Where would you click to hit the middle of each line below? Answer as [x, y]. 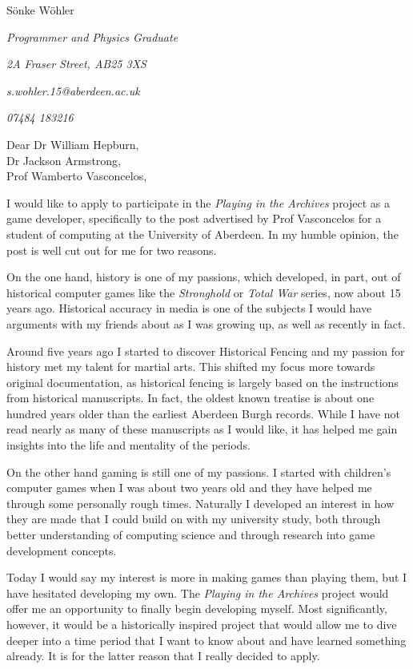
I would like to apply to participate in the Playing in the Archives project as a [198, 202]
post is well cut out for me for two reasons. [112, 250]
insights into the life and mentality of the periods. [128, 445]
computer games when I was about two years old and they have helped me [189, 488]
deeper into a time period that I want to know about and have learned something [206, 640]
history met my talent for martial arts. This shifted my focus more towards [191, 367]
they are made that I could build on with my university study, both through [194, 519]
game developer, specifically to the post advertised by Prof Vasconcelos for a [194, 218]
